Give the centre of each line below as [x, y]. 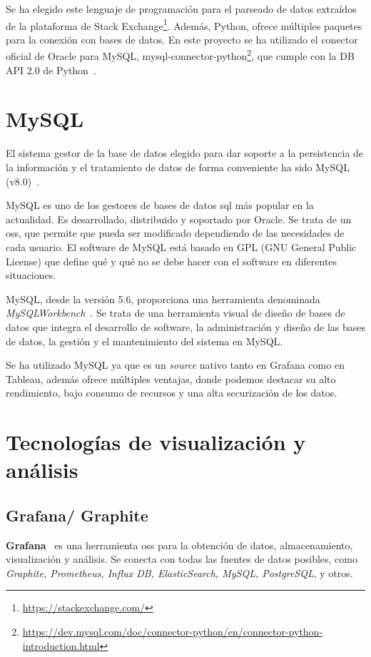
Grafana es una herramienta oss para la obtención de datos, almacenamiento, [179, 545]
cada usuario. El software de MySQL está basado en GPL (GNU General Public [181, 246]
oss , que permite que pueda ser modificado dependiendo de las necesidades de [175, 233]
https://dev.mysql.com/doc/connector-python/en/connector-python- [173, 632]
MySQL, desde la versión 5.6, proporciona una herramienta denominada [163, 299]
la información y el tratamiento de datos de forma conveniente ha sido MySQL [178, 167]
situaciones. [31, 275]
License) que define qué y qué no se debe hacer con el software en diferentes [172, 261]
